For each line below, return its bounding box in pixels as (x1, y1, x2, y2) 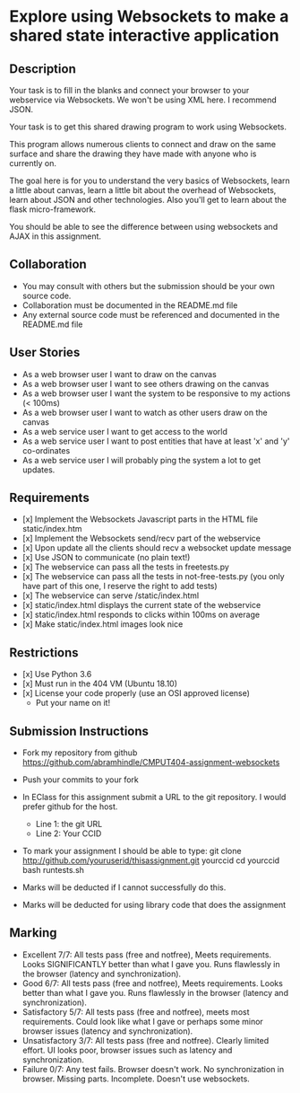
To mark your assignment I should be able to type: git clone (21, 846, 242, 857)
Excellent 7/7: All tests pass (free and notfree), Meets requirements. (21, 949, 271, 960)
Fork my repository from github (21, 747, 138, 758)
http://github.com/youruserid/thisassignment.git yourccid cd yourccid (21, 855, 280, 866)
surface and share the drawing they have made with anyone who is (9, 148, 257, 159)
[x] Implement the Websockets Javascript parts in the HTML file (21, 514, 258, 524)
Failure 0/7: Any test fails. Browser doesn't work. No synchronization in (21, 1063, 285, 1074)
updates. (21, 464, 56, 475)
